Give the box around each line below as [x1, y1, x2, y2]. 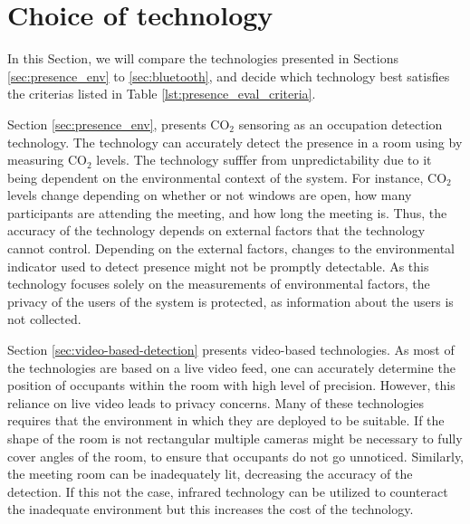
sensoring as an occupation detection [238, 114, 443, 133]
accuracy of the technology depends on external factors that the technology [7, 221, 426, 240]
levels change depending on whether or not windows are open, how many [7, 186, 412, 205]
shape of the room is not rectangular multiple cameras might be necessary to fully [7, 429, 463, 447]
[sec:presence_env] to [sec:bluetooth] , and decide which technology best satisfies [7, 66, 450, 85]
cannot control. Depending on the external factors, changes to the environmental [7, 239, 456, 258]
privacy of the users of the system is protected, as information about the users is [7, 291, 454, 310]
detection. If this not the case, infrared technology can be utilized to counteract [7, 481, 448, 500]
